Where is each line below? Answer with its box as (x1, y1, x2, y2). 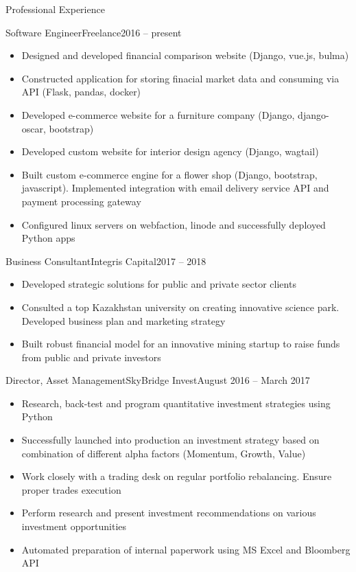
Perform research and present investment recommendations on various (21, 505, 316, 520)
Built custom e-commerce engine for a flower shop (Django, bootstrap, (21, 167, 318, 181)
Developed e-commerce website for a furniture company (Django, (21, 107, 295, 122)
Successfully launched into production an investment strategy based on (21, 433, 320, 447)
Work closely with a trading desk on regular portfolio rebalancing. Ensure (21, 469, 332, 483)
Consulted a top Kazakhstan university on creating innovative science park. (21, 299, 340, 314)
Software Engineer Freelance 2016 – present (5, 25, 182, 39)
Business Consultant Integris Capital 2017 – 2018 (5, 253, 206, 268)
